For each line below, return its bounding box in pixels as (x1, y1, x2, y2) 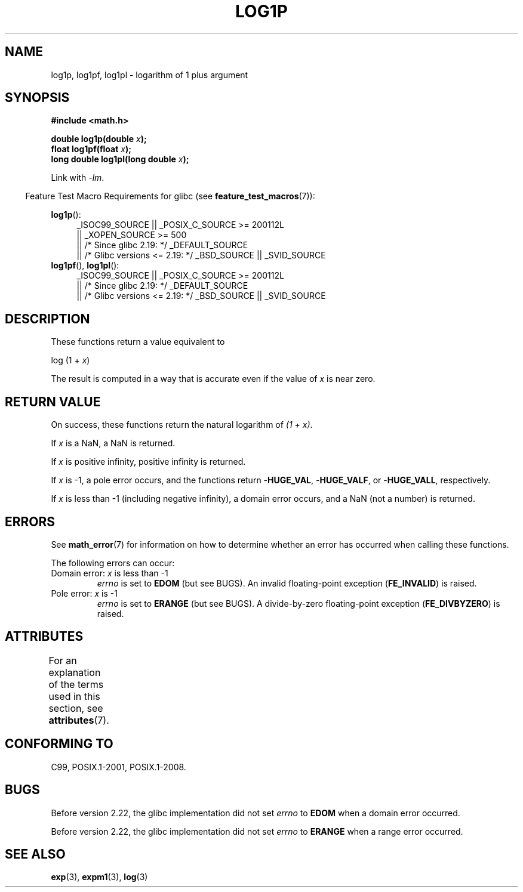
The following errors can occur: (51, 557, 175, 568)
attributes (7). (48, 714, 109, 726)
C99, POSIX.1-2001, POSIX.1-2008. (51, 761, 186, 772)
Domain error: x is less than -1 (51, 567, 168, 578)
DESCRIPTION (5, 311, 90, 326)
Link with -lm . (51, 172, 104, 183)
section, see (48, 702, 103, 714)
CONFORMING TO (5, 736, 113, 752)
